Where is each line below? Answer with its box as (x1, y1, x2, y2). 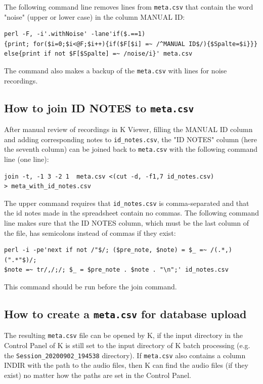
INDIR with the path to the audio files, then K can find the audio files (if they (4, 360, 248, 370)
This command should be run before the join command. (4, 281, 177, 291)
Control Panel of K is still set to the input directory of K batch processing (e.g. (4, 340, 250, 350)
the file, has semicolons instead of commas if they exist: (4, 227, 176, 238)
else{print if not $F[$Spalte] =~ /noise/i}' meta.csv (4, 50, 193, 58)
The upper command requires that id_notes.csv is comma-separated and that (4, 197, 249, 208)
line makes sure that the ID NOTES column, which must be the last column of (4, 218, 249, 228)
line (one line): (4, 153, 49, 164)
